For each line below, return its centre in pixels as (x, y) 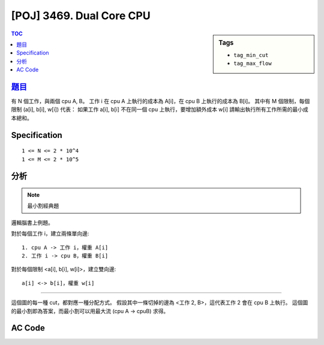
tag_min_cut (251, 55)
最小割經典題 (43, 206)
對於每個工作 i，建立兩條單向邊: (50, 233)
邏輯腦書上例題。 (32, 223)
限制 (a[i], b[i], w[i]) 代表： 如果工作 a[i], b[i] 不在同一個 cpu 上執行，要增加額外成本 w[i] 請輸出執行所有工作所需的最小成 (160, 109)
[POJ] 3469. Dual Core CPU (81, 16)
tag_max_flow (253, 64)
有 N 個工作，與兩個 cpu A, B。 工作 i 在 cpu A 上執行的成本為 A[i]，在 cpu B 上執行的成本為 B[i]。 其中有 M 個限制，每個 (160, 101)
